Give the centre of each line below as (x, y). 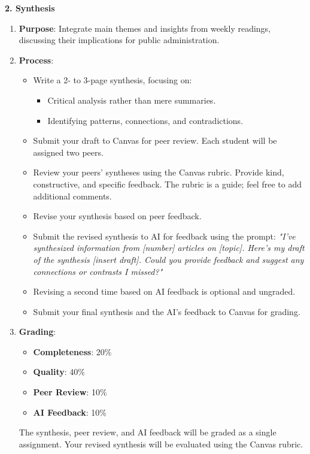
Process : (36, 60)
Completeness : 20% (72, 351)
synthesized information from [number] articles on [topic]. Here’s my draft (169, 248)
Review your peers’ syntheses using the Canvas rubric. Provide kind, (159, 172)
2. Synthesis (30, 8)
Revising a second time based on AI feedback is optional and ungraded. (164, 291)
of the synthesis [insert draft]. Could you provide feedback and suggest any (168, 259)
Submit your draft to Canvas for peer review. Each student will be (155, 140)
